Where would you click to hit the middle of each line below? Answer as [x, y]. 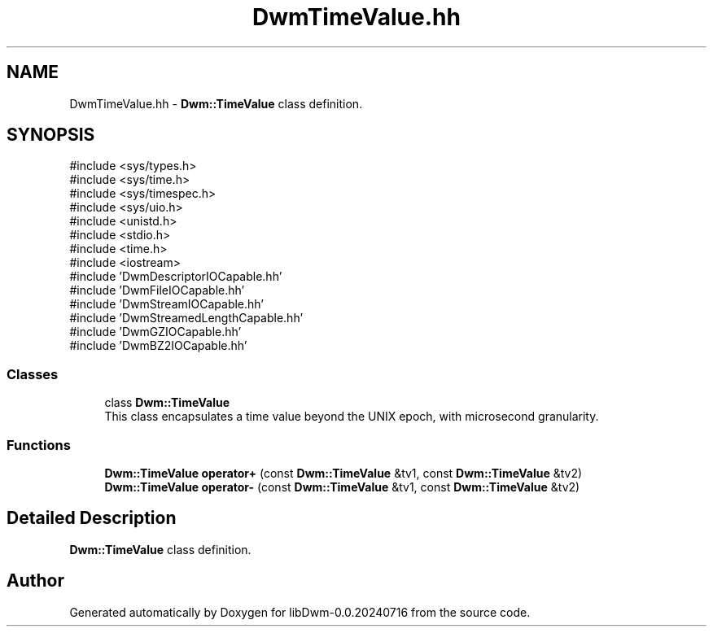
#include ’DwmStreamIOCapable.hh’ [166, 304]
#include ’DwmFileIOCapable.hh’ [157, 290]
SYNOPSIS [51, 135]
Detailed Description [92, 518]
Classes [33, 374]
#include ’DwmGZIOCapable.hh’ [155, 332]
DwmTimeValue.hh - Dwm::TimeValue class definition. [216, 103]
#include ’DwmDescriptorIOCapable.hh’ [176, 277]
